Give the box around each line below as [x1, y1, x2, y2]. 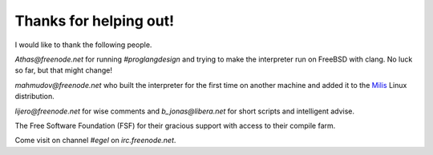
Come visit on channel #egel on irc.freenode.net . [14, 136, 176, 145]
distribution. [14, 92, 55, 101]
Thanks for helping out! [14, 12, 175, 30]
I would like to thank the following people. [14, 40, 152, 50]
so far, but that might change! [14, 66, 112, 75]
